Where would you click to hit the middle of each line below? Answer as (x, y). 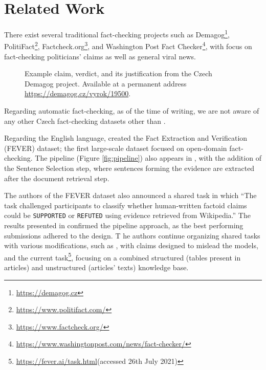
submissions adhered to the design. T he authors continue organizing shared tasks (132, 235)
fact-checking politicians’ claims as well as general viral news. (100, 56)
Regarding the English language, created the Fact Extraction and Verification (126, 138)
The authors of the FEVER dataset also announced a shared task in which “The (130, 195)
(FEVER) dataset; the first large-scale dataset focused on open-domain (116, 148)
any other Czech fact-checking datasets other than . (85, 121)
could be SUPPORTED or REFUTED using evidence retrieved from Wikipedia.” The (127, 215)
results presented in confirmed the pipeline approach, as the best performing (124, 225)
